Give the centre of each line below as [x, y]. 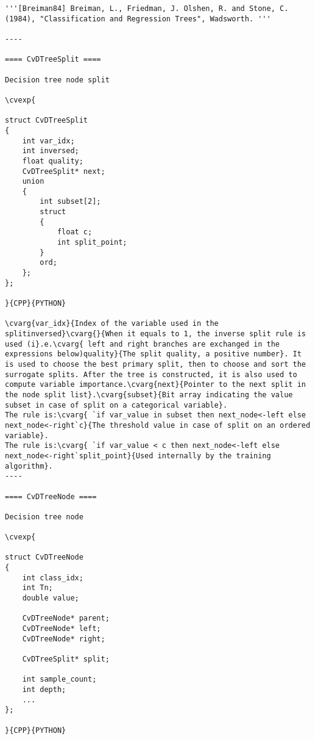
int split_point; [92, 243]
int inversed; [51, 151]
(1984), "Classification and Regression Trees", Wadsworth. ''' [138, 19]
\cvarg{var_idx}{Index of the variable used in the [112, 324]
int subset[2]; [70, 202]
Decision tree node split [57, 80]
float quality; [53, 161]
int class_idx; [53, 578]
